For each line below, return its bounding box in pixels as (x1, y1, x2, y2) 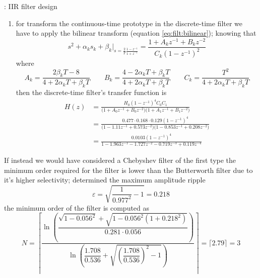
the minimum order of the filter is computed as (4, 202, 150, 213)
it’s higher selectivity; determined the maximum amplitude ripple (4, 174, 206, 185)
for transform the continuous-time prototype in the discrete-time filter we (16, 18, 243, 28)
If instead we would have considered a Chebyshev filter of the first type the (4, 155, 236, 165)
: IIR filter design (4, 1, 57, 11)
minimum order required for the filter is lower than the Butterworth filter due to (4, 164, 253, 175)
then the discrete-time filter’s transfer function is (16, 87, 167, 98)
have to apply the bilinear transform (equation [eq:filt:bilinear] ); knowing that (16, 28, 256, 38)
